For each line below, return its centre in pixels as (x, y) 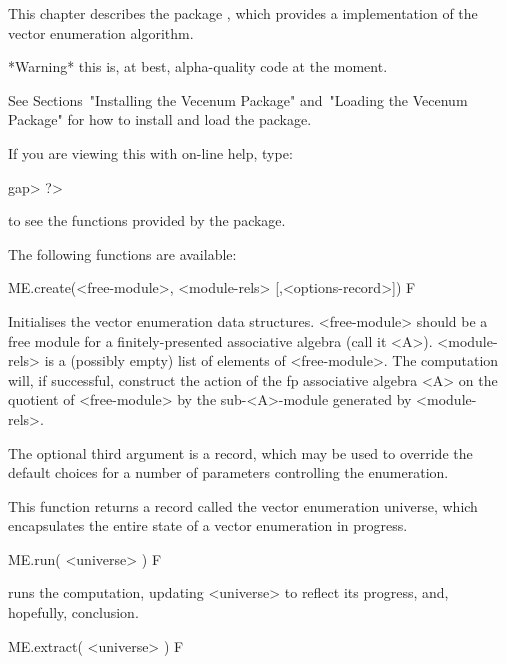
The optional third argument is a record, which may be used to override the (240, 452)
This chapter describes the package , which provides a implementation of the (243, 13)
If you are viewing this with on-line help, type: (150, 152)
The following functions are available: (122, 253)
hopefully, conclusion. (73, 612)
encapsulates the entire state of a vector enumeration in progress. (208, 525)
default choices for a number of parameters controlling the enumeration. (228, 472)
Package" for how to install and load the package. (160, 119)
